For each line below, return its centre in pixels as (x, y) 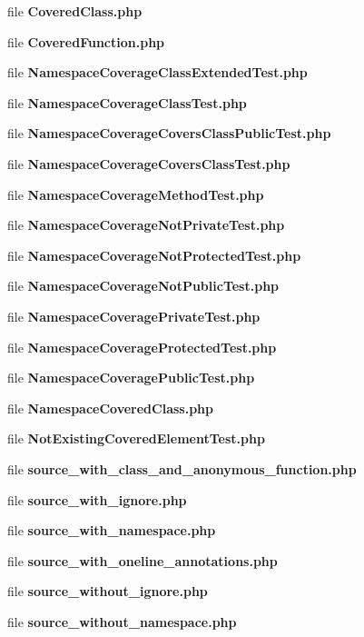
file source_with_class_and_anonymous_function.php (182, 468)
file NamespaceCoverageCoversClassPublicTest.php (169, 133)
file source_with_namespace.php (112, 530)
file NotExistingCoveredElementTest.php (136, 438)
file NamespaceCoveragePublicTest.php (131, 378)
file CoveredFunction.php (86, 41)
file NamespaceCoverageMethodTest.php (136, 194)
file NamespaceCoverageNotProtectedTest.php (154, 255)
